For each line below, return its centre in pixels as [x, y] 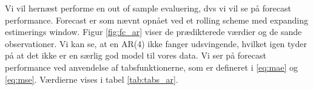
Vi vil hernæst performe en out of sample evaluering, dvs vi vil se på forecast [148, 8]
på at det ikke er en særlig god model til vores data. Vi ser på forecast [136, 55]
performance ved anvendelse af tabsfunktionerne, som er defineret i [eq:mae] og [152, 67]
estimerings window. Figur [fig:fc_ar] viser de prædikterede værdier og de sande [153, 32]
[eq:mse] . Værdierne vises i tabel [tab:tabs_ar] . [92, 79]
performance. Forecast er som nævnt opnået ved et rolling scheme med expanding [156, 20]
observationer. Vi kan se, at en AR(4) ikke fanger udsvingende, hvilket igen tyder [156, 43]
